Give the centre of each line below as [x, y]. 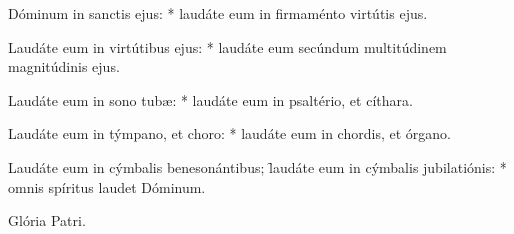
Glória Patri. [47, 220]
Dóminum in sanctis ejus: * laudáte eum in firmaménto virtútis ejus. [218, 13]
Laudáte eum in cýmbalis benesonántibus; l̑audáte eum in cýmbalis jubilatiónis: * [257, 166]
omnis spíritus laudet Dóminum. [107, 186]
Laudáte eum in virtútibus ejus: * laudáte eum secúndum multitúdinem [227, 46]
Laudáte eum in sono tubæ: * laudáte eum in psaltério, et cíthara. [210, 99]
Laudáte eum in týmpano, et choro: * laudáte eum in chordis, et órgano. [229, 133]
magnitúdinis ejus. [64, 66]
